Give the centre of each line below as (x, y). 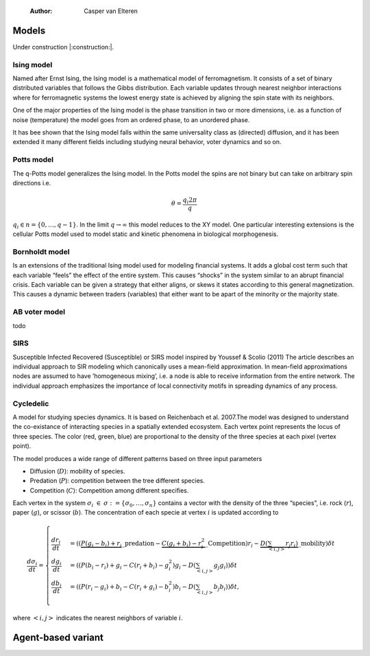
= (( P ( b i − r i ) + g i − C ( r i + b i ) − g (119, 566)
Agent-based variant (58, 638)
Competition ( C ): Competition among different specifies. (109, 490)
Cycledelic (31, 403)
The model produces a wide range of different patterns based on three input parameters (137, 458)
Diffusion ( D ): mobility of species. (77, 471)
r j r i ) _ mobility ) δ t (310, 544)
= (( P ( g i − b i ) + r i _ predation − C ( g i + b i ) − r (136, 544)
